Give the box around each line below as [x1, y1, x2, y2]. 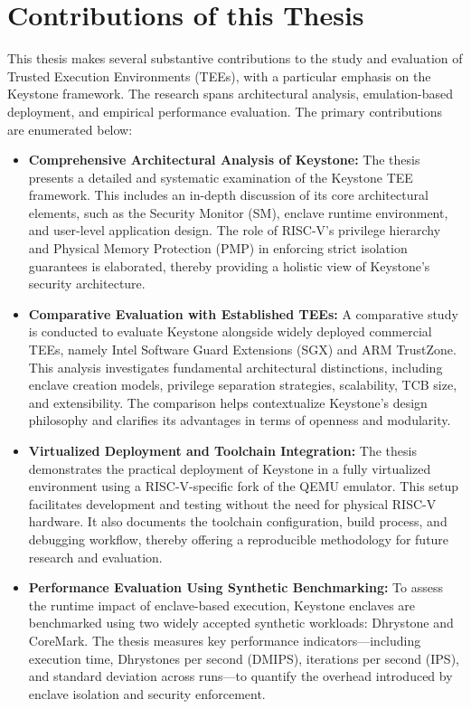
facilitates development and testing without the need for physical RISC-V [28, 494, 437, 513]
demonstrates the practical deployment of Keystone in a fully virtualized [28, 458, 431, 477]
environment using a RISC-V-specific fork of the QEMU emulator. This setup [28, 477, 459, 496]
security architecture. [28, 274, 146, 293]
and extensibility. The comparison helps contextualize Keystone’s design [28, 392, 428, 411]
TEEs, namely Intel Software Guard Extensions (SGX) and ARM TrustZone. [28, 340, 457, 359]
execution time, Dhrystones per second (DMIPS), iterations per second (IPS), [28, 648, 459, 667]
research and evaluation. [28, 547, 163, 566]
